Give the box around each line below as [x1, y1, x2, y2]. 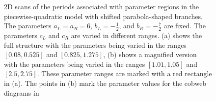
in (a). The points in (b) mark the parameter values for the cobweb [4, 78, 207, 88]
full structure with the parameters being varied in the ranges [4, 40, 187, 50]
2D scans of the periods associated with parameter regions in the [4, 1, 199, 11]
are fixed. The [163, 20, 206, 31]
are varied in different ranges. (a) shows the [71, 30, 202, 40]
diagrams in [4, 87, 39, 98]
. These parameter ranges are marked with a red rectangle [37, 68, 212, 79]
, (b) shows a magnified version [103, 49, 197, 60]
